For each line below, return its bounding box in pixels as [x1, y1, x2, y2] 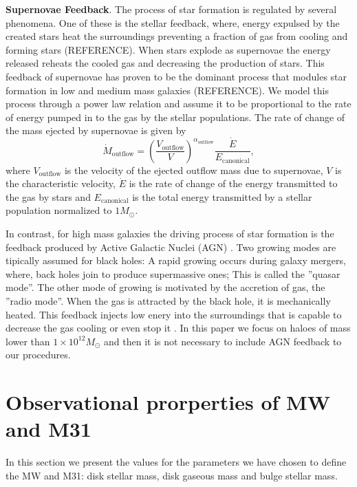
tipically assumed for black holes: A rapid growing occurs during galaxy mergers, [6, 253, 346, 268]
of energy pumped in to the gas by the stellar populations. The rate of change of [6, 109, 345, 124]
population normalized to [6, 203, 112, 217]
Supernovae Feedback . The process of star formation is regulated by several [6, 2, 337, 16]
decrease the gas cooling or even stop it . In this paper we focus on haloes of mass [6, 321, 351, 335]
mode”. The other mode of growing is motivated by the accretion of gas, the [6, 280, 325, 294]
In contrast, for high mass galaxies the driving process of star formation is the [6, 226, 334, 240]
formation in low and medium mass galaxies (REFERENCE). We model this [6, 83, 329, 97]
